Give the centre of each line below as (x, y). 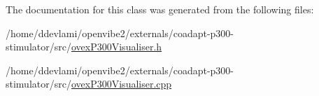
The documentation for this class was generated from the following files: (160, 9)
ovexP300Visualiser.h (116, 47)
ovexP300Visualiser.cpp (121, 84)
